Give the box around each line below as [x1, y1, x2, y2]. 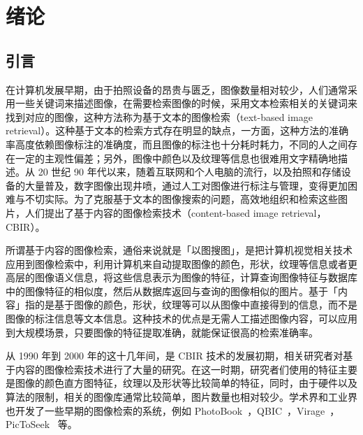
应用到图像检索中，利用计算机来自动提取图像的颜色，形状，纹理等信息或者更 [6, 256, 357, 271]
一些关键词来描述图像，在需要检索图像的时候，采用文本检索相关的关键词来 [15, 96, 357, 110]
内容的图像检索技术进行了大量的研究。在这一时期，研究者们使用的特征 [15, 362, 338, 376]
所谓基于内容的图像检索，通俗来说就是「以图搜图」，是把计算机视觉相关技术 [6, 243, 353, 257]
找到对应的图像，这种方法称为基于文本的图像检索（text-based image [6, 109, 313, 124]
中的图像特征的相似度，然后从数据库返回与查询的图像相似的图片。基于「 [6, 283, 338, 298]
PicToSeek [6, 417, 50, 432]
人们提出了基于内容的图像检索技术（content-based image [24, 205, 279, 220]
